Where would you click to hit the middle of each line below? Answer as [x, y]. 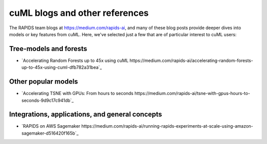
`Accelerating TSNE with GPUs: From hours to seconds [77, 94]
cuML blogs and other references [79, 13]
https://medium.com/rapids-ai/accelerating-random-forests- [191, 60]
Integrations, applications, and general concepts [86, 115]
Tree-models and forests [48, 49]
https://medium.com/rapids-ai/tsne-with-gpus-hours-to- [192, 94]
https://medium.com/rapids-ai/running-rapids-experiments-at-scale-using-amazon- [167, 126]
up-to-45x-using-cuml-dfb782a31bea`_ [62, 67]
